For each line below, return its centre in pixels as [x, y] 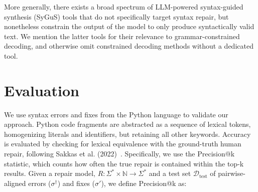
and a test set [170, 173]
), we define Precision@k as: [144, 183]
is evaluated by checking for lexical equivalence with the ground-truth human [123, 144]
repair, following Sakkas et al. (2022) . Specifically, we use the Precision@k [119, 154]
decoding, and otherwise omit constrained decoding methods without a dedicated [129, 46]
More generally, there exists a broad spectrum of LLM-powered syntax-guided [124, 7]
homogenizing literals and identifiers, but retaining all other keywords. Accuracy [127, 134]
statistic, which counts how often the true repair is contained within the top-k [124, 163]
